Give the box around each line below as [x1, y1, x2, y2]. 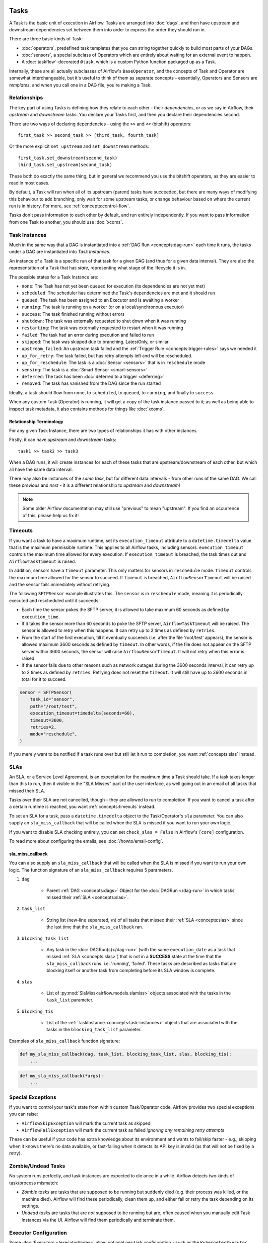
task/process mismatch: [9, 1180, 59, 1186]
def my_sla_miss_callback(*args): [19, 1073, 104, 1078]
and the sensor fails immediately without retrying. [9, 581, 111, 587]
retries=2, [30, 724, 57, 730]
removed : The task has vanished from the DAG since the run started [21, 380, 161, 386]
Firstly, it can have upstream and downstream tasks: [9, 437, 117, 443]
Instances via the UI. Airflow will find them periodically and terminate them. [21, 1217, 175, 1223]
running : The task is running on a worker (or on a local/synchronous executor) [21, 304, 184, 310]
